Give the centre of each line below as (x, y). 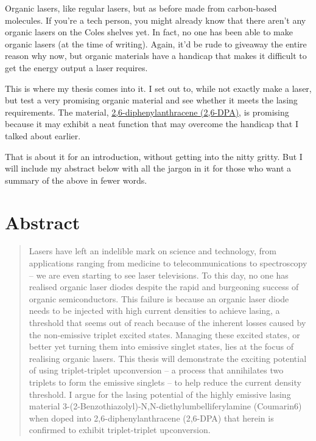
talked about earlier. (43, 135)
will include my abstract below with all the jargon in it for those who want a (148, 168)
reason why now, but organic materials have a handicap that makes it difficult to (156, 56)
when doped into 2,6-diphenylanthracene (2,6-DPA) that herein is (151, 418)
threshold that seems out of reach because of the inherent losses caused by (167, 322)
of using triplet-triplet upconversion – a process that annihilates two (156, 370)
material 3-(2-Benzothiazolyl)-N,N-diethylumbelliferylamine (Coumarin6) (165, 406)
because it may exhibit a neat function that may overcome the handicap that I (152, 124)
